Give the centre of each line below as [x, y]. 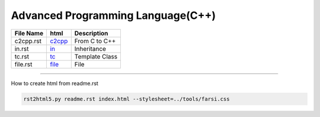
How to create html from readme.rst [55, 83]
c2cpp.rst [28, 41]
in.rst [22, 48]
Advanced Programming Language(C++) [113, 15]
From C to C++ [95, 41]
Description [91, 33]
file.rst [23, 64]
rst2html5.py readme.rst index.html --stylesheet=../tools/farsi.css [127, 99]
